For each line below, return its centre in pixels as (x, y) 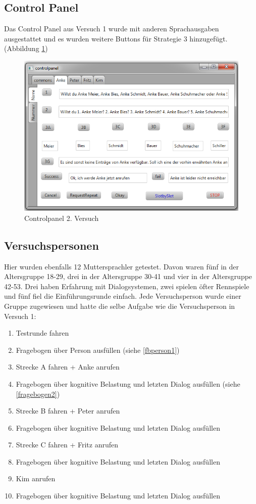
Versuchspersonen (52, 245)
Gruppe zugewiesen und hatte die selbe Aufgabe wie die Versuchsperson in (120, 306)
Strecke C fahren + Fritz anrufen (67, 445)
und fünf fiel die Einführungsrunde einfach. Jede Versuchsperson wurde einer (123, 296)
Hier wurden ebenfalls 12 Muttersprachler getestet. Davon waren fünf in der (122, 266)
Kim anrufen (36, 478)
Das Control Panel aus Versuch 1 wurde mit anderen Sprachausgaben (112, 29)
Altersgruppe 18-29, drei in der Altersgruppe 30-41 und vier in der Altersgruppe (128, 276)
